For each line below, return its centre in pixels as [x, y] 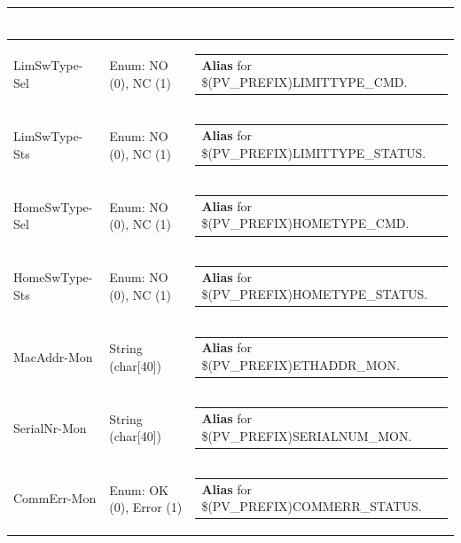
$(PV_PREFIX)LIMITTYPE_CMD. [305, 82]
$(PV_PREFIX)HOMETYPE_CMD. [305, 223]
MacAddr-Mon [53, 356]
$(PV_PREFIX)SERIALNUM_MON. [307, 435]
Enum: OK [139, 489]
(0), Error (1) [146, 507]
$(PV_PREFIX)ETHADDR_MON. [301, 364]
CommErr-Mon [55, 498]
